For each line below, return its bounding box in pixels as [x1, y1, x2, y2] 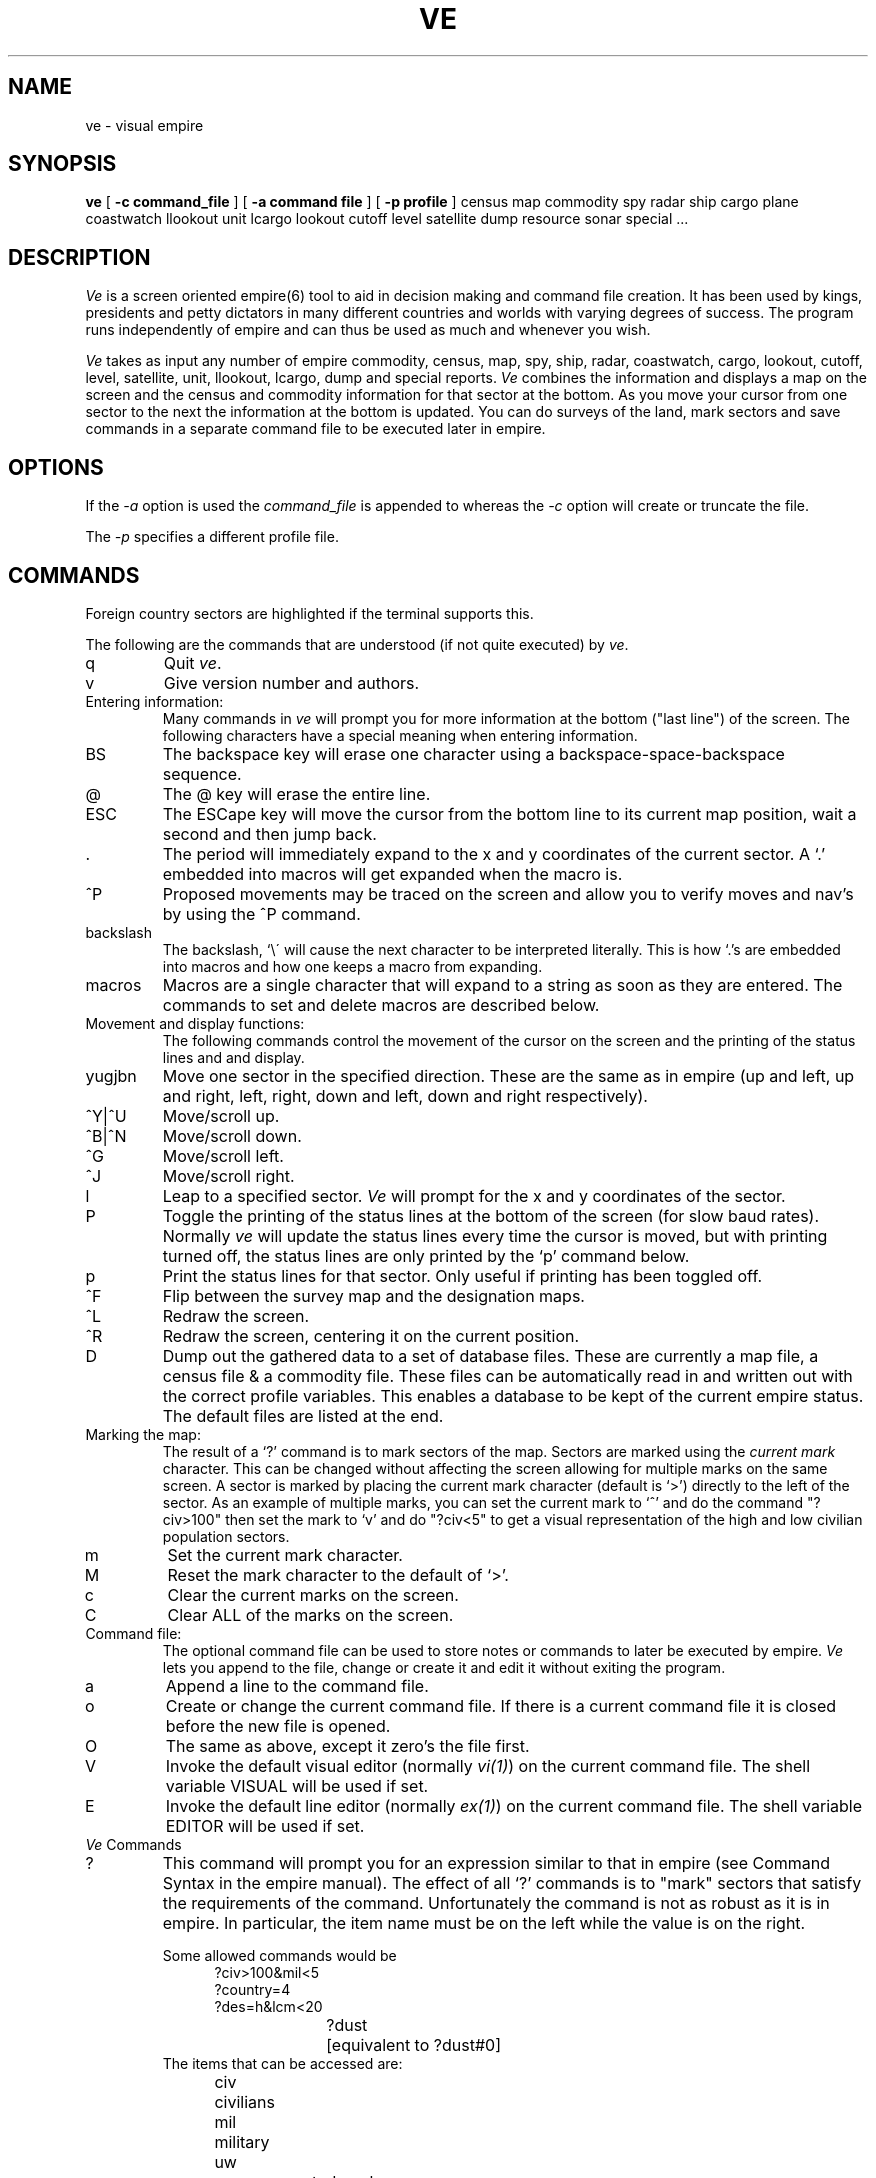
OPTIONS [8, 454, 104, 480]
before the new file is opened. [165, 1715, 391, 1736]
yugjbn [85, 1065, 137, 1086]
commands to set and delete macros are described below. [162, 994, 600, 1015]
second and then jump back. [162, 823, 377, 844]
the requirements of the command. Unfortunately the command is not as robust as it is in [162, 1892, 830, 1913]
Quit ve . [163, 652, 222, 673]
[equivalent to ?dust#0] [326, 2034, 501, 2055]
